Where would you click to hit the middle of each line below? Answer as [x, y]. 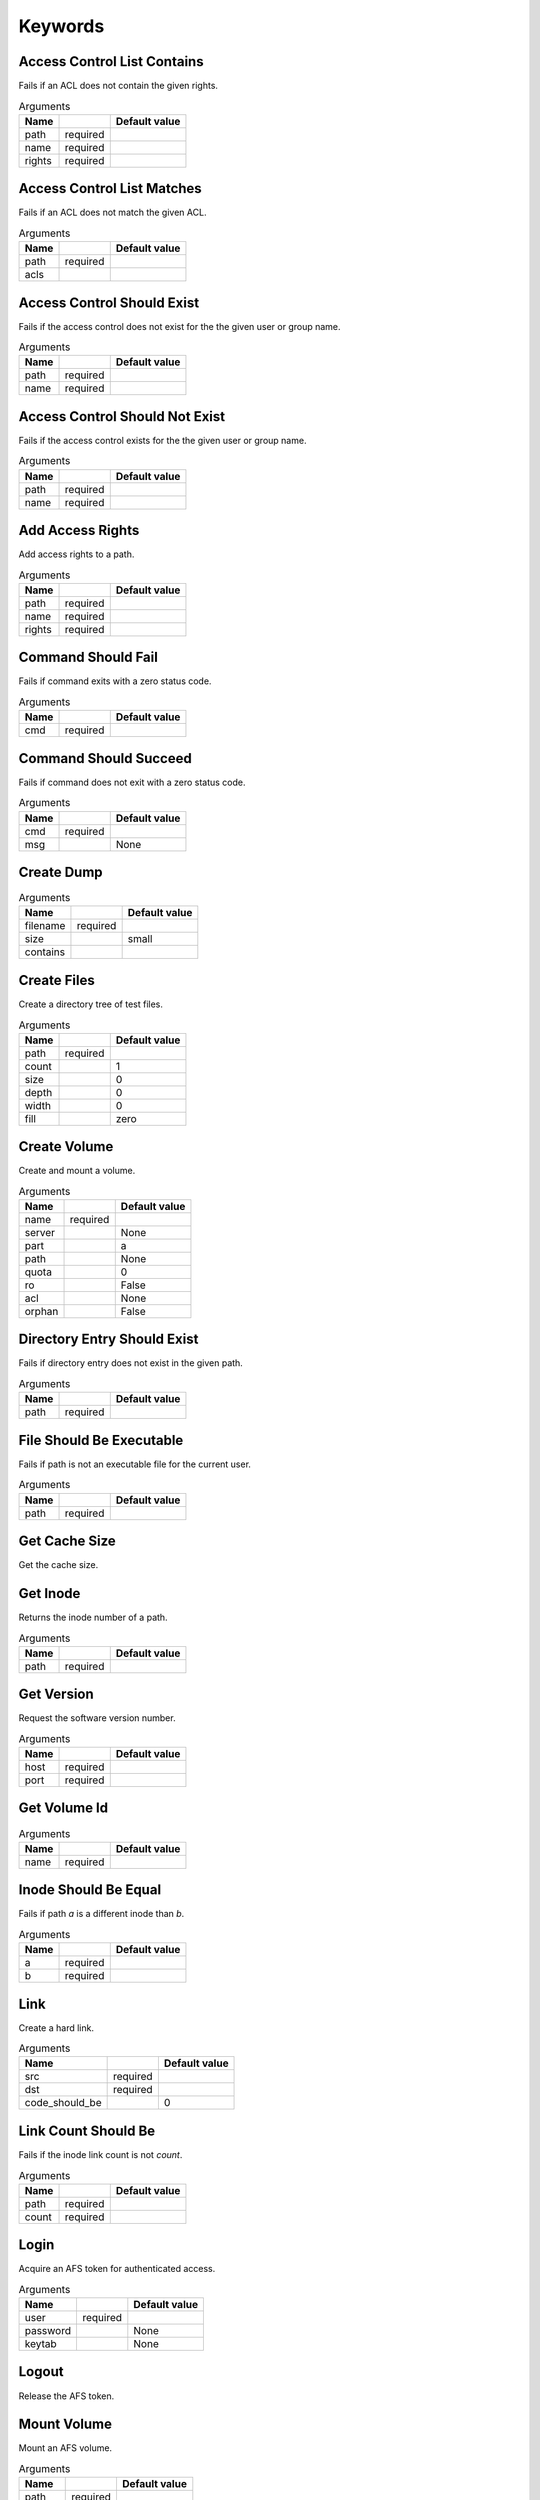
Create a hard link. [56, 2027]
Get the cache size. [58, 1565]
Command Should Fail [88, 657]
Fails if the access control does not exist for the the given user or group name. [179, 326]
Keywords [61, 26]
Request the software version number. [97, 1718]
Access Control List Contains [111, 61]
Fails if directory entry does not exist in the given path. [131, 1363]
